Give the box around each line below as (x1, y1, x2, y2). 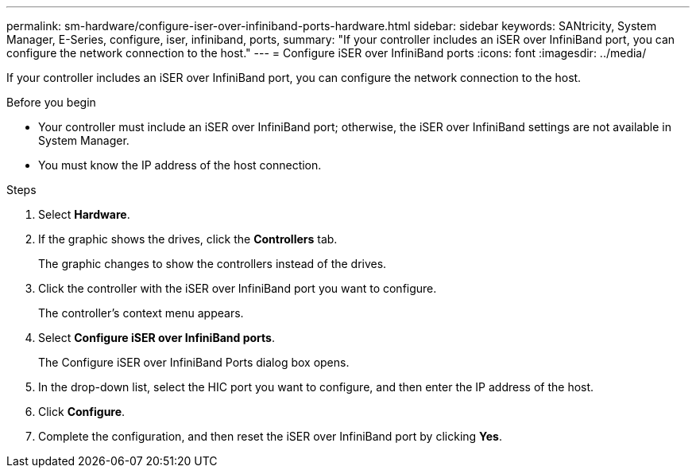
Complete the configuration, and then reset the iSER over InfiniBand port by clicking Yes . (38, 429, 503, 443)
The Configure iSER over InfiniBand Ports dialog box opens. (38, 355, 350, 369)
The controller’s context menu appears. (38, 306, 244, 320)
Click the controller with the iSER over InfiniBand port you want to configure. (38, 282, 437, 295)
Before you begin (6, 95, 96, 109)
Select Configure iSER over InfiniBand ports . (38, 331, 275, 344)
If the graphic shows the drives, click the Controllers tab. (38, 232, 338, 246)
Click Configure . (38, 405, 126, 418)
